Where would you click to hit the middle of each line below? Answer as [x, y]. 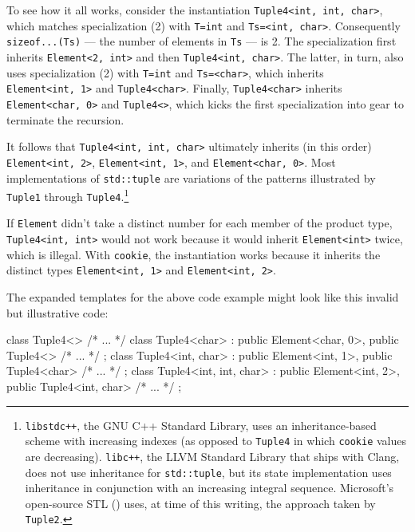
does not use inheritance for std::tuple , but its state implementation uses [208, 472]
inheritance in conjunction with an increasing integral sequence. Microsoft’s [209, 488]
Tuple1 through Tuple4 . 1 [68, 195]
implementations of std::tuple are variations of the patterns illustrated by [191, 177]
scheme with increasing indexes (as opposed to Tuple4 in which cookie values [216, 441]
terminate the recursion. [65, 119]
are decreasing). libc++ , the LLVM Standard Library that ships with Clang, [212, 456]
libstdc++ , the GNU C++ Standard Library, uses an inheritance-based [201, 425]
